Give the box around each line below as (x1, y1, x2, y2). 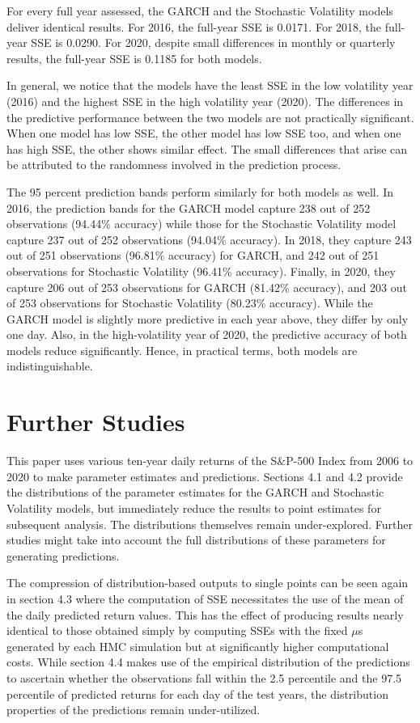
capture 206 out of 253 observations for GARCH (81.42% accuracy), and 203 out (6, 278, 407, 295)
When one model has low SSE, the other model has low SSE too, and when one (6, 125, 401, 142)
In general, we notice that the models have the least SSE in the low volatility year (6, 77, 414, 94)
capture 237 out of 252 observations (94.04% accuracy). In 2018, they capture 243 (6, 230, 412, 247)
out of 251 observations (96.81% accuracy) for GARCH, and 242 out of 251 (6, 247, 380, 264)
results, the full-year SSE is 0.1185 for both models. (6, 49, 262, 66)
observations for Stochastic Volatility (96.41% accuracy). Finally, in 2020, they (6, 262, 396, 279)
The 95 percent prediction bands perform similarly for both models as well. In (6, 183, 394, 200)
